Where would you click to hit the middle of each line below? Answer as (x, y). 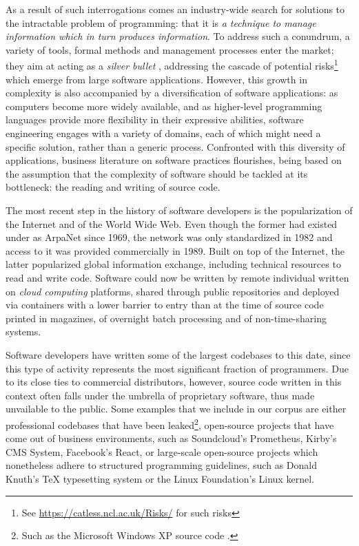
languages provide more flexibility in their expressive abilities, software (155, 119)
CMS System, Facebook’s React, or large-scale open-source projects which (162, 451)
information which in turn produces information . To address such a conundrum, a (178, 36)
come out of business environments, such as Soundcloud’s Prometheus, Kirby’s (171, 438)
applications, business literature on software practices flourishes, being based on (174, 160)
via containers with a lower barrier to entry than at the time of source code (165, 305)
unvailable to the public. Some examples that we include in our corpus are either (176, 409)
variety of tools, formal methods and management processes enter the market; (170, 49)
